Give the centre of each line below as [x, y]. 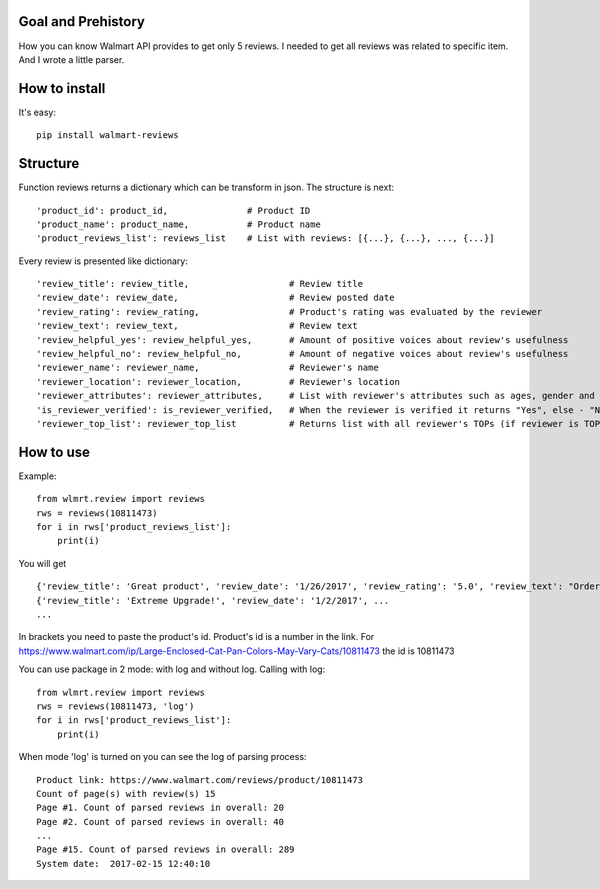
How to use [54, 451]
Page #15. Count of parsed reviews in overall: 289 [165, 849]
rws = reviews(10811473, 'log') [115, 706]
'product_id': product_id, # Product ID [173, 210]
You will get [42, 563]
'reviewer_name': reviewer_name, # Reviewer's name [207, 368]
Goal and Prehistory [81, 21]
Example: [37, 476]
